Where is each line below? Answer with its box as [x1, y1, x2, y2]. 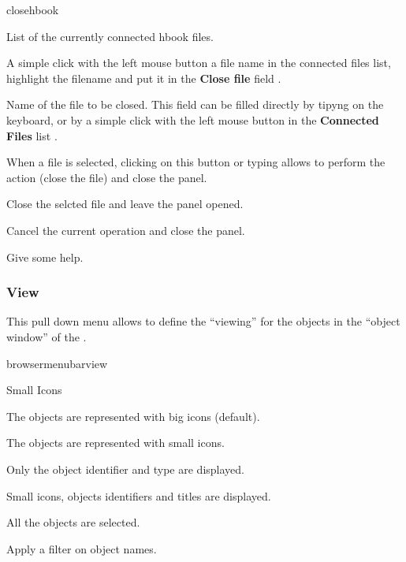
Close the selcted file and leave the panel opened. [6, 195, 244, 212]
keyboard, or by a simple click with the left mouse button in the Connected [6, 111, 379, 128]
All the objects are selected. [6, 514, 140, 530]
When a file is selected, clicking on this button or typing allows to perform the [6, 154, 386, 170]
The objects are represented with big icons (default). [6, 408, 260, 424]
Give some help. [6, 248, 84, 265]
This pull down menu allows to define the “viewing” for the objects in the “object [6, 313, 400, 329]
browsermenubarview [6, 355, 108, 371]
